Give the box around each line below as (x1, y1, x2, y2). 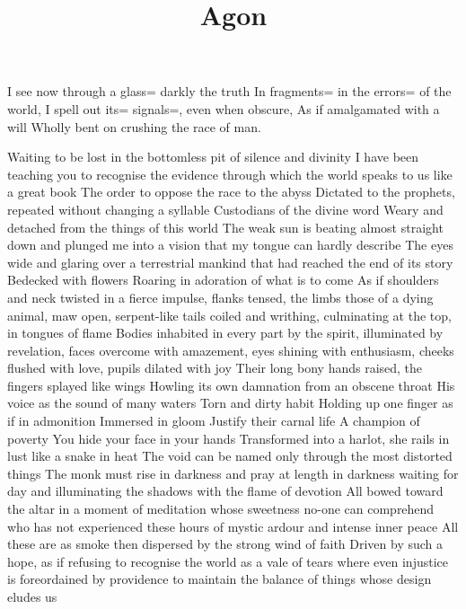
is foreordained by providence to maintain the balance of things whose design (7, 569, 432, 588)
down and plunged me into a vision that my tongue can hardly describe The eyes (7, 235, 453, 254)
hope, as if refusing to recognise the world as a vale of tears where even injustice (7, 552, 448, 570)
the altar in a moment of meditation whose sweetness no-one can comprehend (7, 499, 435, 518)
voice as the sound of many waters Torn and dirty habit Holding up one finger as (7, 393, 453, 412)
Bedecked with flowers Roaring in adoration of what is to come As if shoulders (7, 270, 439, 289)
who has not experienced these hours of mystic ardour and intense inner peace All (7, 516, 459, 535)
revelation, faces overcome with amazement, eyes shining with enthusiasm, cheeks (7, 340, 454, 359)
